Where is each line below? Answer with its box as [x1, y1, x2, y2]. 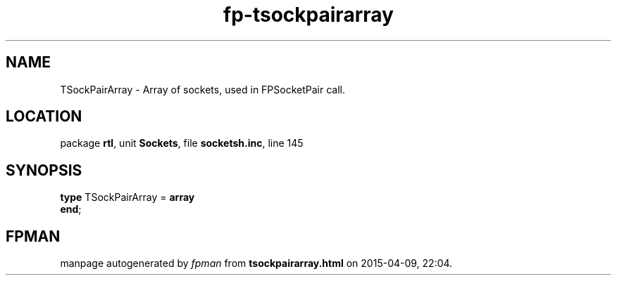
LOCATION [6, 107, 82, 126]
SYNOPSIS [6, 161, 82, 179]
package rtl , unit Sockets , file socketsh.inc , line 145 [60, 137, 304, 150]
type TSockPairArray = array [60, 191, 195, 204]
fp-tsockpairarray [223, 3, 394, 27]
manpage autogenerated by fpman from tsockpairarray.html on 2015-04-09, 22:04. [60, 257, 453, 270]
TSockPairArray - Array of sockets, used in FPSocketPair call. [60, 83, 346, 96]
